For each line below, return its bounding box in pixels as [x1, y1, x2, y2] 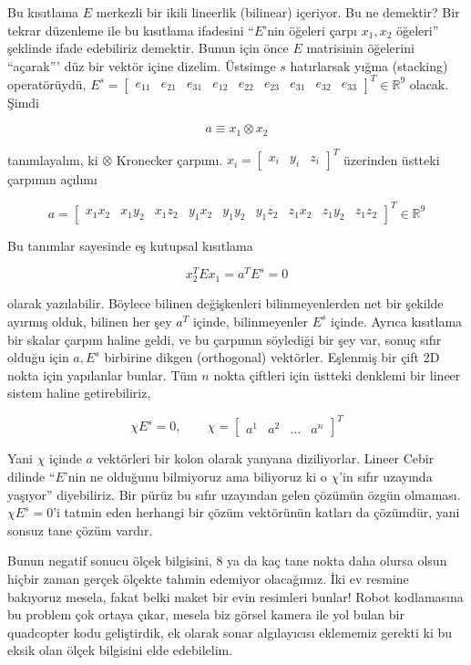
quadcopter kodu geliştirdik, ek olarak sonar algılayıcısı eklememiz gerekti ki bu [7, 622, 453, 641]
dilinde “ [7, 467, 56, 485]
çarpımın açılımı [7, 170, 97, 189]
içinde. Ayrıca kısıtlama [331, 311, 463, 330]
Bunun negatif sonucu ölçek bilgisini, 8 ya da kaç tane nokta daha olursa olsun [7, 551, 447, 570]
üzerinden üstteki [343, 150, 440, 169]
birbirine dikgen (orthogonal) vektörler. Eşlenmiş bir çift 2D [104, 348, 440, 367]
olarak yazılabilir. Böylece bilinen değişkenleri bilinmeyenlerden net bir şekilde [7, 294, 444, 313]
